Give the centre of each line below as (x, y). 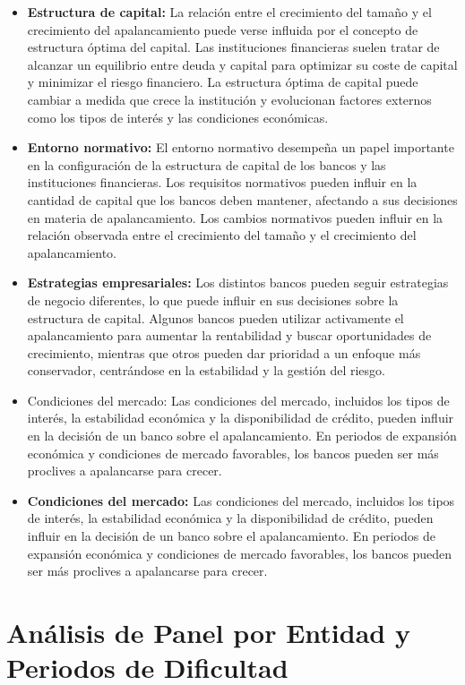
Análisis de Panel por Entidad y (208, 632)
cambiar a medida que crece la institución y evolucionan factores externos (229, 99)
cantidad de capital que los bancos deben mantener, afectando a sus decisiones (242, 199)
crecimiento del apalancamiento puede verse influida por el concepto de (223, 29)
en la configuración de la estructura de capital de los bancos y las (207, 164)
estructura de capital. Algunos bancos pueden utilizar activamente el (215, 317)
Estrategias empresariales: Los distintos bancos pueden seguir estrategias (238, 283)
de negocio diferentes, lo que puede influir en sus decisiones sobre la (213, 300)
